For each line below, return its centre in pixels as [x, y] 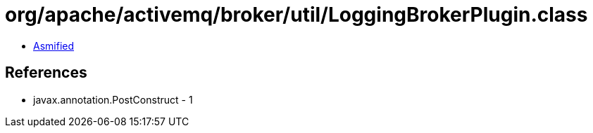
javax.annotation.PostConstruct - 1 [113, 99]
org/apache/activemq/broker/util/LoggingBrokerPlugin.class [296, 15]
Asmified [54, 45]
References [46, 73]
